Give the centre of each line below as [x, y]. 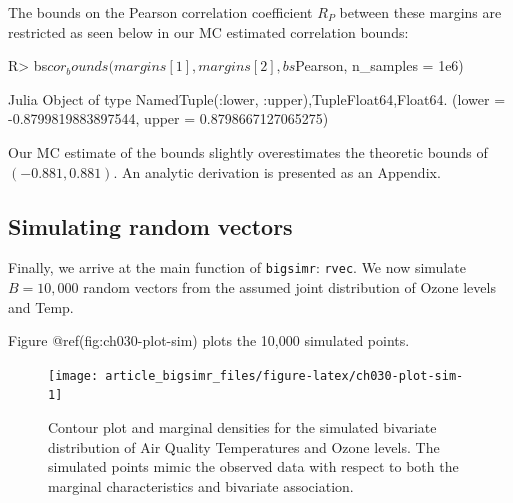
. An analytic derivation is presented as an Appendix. [277, 171]
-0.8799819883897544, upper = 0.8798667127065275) [168, 118]
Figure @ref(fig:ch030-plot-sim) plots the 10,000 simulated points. [209, 340]
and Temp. [41, 306]
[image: [73, 375]
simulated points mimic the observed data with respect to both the [253, 466]
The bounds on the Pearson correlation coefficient [160, 12]
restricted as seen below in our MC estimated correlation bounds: [208, 31]
